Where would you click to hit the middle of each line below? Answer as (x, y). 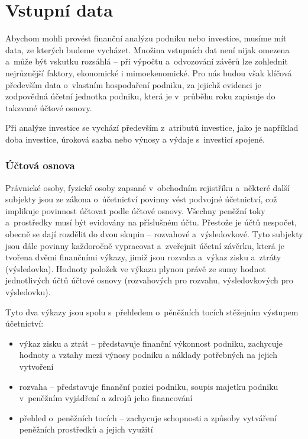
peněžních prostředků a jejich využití (86, 429)
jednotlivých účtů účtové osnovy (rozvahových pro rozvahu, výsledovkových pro (149, 280)
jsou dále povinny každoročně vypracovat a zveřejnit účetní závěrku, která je (145, 245)
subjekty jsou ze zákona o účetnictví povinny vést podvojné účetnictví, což (141, 199)
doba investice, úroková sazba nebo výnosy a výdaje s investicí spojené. (135, 139)
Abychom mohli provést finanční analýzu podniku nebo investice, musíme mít (146, 38)
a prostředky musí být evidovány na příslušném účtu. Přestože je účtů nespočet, (151, 222)
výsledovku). (28, 292)
